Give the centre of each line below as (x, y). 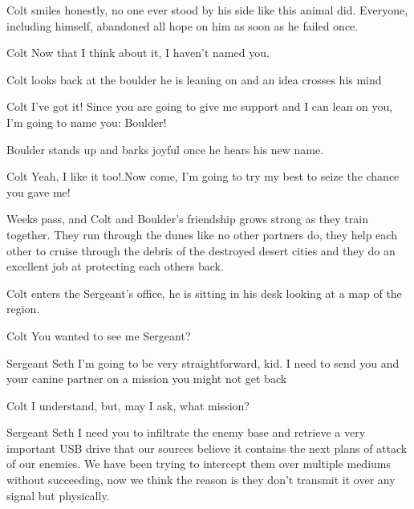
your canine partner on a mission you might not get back (147, 379)
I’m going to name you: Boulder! (87, 122)
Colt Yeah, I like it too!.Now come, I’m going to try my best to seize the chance (203, 176)
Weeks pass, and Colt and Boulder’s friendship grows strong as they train (187, 219)
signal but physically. (58, 495)
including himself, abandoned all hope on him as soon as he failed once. (183, 25)
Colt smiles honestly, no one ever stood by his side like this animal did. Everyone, (207, 10)
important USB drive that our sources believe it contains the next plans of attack (207, 448)
